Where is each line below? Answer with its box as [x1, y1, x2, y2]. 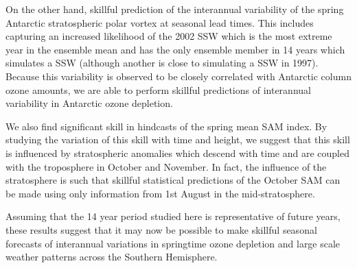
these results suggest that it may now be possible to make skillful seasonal [5, 222, 317, 236]
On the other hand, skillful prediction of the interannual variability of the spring [5, 2, 344, 16]
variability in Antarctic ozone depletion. [5, 96, 173, 110]
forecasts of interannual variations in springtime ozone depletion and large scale [5, 236, 341, 250]
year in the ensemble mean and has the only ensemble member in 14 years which [5, 42, 345, 56]
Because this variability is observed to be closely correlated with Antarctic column [5, 69, 352, 83]
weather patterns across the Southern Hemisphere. [5, 249, 218, 264]
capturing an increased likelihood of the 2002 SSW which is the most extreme [5, 29, 332, 43]
